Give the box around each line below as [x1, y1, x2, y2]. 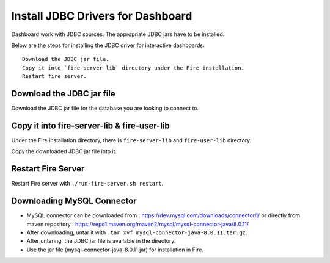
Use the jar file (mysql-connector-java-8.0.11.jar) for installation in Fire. [26, 246, 204, 253]
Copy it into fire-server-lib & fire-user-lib [11, 120, 170, 131]
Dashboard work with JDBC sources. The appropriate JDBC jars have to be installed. [11, 31, 225, 38]
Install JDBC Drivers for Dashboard [11, 9, 193, 23]
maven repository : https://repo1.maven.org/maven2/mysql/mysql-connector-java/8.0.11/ [26, 220, 249, 228]
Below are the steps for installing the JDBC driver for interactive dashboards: [11, 41, 205, 49]
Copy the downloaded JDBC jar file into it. [11, 148, 117, 155]
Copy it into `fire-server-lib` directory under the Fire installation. [22, 64, 244, 71]
